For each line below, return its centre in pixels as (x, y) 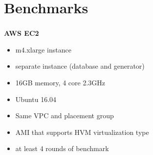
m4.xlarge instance (43, 49)
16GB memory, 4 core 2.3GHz (60, 83)
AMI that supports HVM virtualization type (82, 132)
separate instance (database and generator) (80, 66)
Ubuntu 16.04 (36, 99)
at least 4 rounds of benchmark (62, 148)
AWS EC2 (22, 33)
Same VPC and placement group (65, 116)
